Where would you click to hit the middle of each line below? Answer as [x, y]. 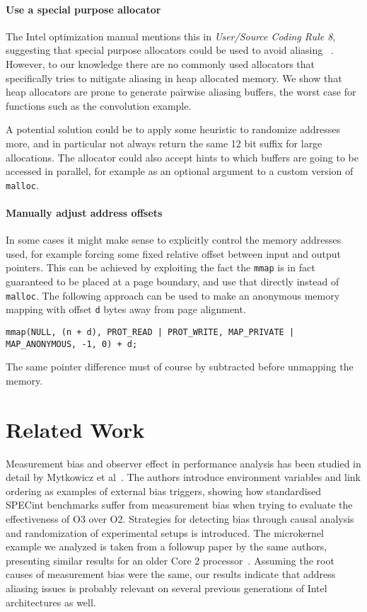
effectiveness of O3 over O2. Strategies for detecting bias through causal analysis [180, 518]
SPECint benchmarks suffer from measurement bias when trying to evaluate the [179, 505]
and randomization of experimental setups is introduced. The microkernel [165, 532]
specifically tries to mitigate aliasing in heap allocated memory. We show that [174, 78]
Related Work [75, 429]
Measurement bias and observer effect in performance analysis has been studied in [183, 463]
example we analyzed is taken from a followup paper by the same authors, [167, 546]
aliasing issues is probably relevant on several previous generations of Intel [167, 588]
